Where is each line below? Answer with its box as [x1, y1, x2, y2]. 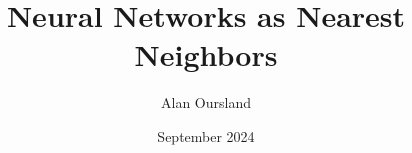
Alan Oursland [161, 92, 251, 113]
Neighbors [134, 34, 278, 75]
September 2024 [157, 125, 255, 146]
